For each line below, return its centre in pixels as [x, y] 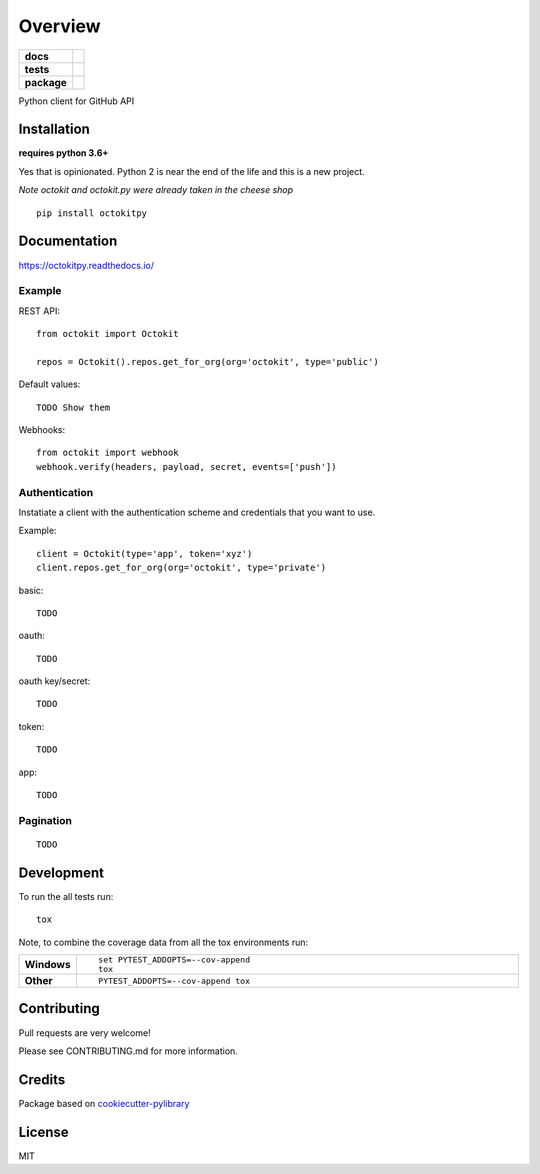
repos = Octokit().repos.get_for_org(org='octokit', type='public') [207, 361]
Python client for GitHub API [76, 101]
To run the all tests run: [66, 896]
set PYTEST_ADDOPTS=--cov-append [174, 960]
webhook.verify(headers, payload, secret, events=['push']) [186, 466]
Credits [42, 1079]
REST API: [39, 311]
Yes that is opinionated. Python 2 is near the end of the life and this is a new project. [191, 171]
